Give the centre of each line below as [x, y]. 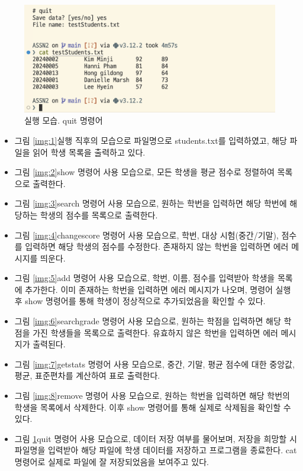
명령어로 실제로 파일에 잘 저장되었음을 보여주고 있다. [112, 462]
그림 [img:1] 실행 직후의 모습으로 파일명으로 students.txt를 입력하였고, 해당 [151, 140]
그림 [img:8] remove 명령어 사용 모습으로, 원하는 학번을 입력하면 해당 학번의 [152, 396]
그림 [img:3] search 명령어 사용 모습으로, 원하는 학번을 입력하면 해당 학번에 [151, 203]
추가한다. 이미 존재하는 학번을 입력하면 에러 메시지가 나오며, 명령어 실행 [158, 289]
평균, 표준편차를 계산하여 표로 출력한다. [87, 375]
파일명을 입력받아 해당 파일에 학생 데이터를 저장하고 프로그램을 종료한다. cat [156, 450]
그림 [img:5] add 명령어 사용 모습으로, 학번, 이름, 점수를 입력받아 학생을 [145, 278]
